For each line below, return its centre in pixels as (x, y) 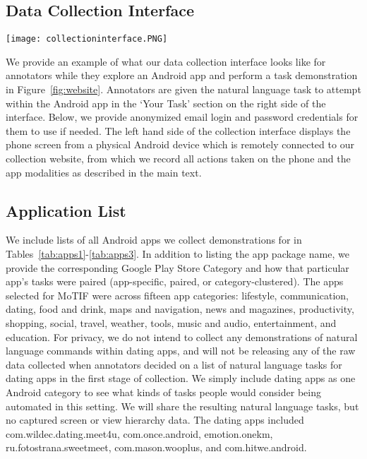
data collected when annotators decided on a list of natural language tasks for (174, 364)
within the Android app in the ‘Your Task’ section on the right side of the (166, 103)
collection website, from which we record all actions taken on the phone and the (178, 159)
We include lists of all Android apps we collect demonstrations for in (154, 240)
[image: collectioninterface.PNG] (87, 39)
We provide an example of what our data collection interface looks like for (166, 61)
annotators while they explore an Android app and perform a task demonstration (182, 75)
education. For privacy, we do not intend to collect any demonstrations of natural (182, 336)
